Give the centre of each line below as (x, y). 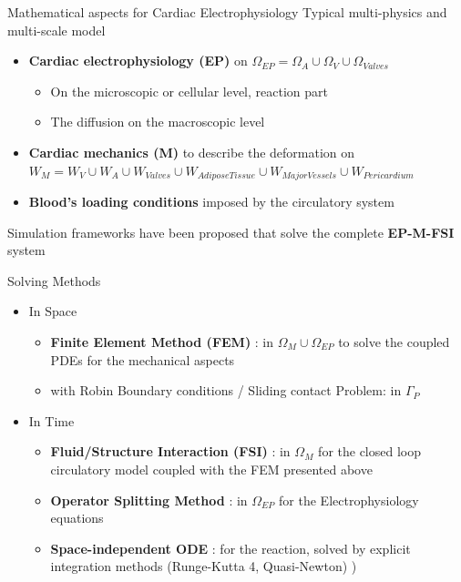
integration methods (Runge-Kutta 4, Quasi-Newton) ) (204, 566)
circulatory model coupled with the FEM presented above (211, 469)
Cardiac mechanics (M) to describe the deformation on (192, 152)
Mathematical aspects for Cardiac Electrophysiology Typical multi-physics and (227, 12)
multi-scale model (56, 30)
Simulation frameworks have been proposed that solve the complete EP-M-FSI (231, 232)
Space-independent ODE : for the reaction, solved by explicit (230, 548)
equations (77, 518)
